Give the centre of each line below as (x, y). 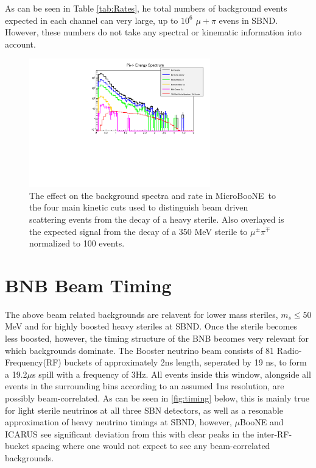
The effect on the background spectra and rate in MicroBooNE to (153, 195)
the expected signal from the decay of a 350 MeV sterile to (139, 231)
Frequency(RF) (33, 362)
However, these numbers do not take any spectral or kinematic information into (153, 32)
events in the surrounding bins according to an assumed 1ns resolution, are (145, 386)
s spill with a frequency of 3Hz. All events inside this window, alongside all (172, 374)
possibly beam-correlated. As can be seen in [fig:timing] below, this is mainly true (157, 398)
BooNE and (262, 422)
